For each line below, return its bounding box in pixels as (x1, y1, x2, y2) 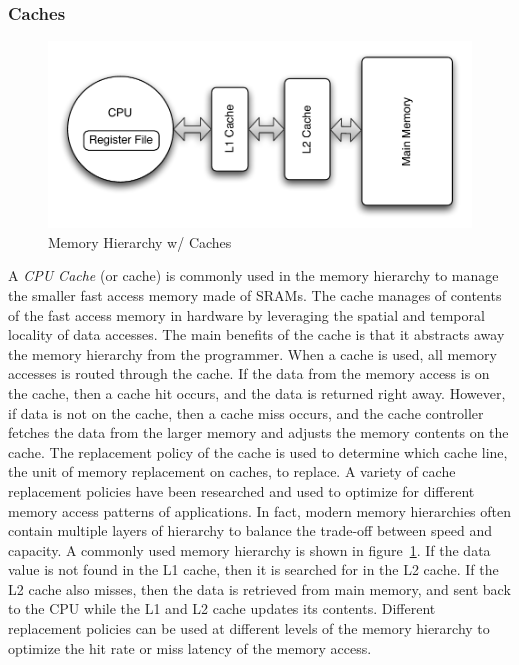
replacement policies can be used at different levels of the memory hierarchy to (8, 618, 490, 639)
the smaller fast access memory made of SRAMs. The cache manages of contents (8, 284, 502, 305)
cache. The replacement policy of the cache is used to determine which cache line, (8, 441, 508, 462)
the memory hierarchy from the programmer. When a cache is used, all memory (8, 343, 497, 364)
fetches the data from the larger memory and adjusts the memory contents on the (8, 422, 509, 443)
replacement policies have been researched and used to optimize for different (8, 480, 475, 501)
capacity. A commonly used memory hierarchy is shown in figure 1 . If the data (8, 539, 491, 560)
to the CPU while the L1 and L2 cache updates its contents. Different (8, 598, 436, 619)
